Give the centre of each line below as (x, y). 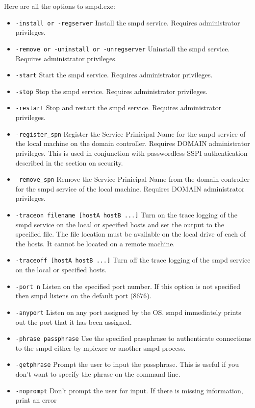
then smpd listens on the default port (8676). (83, 296)
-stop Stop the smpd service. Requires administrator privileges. (112, 91)
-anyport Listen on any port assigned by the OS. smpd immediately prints (128, 312)
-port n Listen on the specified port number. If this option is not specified (128, 286)
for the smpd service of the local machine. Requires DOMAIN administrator (130, 188)
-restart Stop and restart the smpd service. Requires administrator (118, 108)
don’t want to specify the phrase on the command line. (98, 374)
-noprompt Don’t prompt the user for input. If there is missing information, (129, 390)
